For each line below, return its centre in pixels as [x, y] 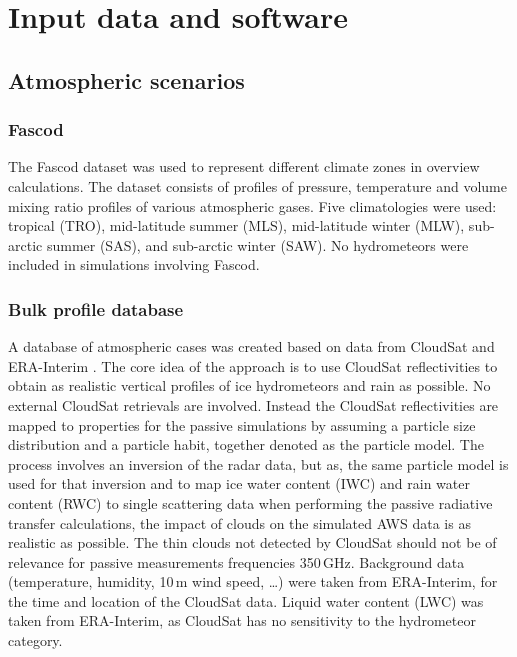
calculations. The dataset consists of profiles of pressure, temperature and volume [257, 185]
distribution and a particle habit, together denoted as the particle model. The [246, 444]
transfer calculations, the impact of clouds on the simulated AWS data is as [239, 522]
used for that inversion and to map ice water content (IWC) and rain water [239, 483]
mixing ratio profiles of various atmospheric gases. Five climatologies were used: [252, 205]
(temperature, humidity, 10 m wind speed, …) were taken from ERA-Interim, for [253, 581]
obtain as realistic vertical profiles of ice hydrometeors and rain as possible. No [249, 385]
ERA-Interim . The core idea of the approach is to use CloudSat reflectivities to [253, 365]
